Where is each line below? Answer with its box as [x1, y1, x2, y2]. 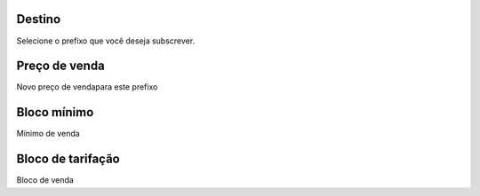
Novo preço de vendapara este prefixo [16, 82, 158, 92]
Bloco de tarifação [16, 152, 120, 167]
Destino [16, 12, 61, 27]
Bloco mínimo [16, 105, 94, 120]
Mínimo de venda [16, 129, 80, 139]
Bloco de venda [16, 175, 75, 185]
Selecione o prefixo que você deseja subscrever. [16, 35, 196, 46]
